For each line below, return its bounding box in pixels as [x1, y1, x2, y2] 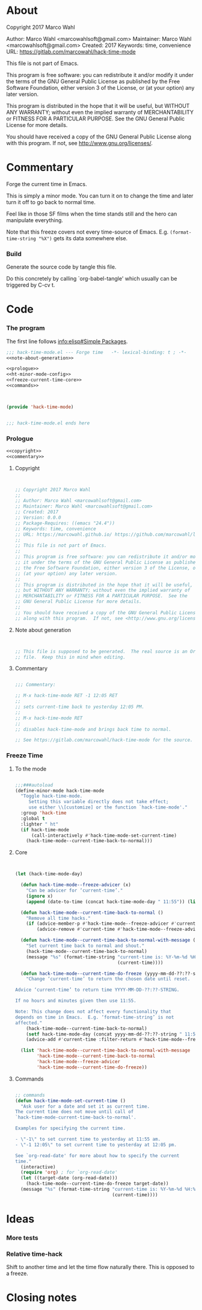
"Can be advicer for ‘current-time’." [26, 887, 123, 893]
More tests [6, 1234, 38, 1242]
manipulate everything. [6, 216, 63, 223]
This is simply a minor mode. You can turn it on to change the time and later [6, 192, 194, 199]
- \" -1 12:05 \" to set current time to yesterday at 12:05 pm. [14, 1141, 177, 1147]
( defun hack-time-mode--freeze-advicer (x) [20, 882, 131, 888]
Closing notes [6, 1291, 77, 1305]
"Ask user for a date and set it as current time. [20, 1103, 150, 1110]
